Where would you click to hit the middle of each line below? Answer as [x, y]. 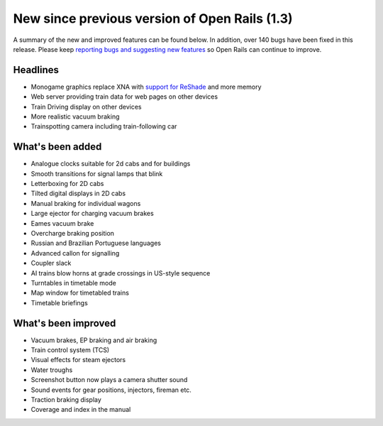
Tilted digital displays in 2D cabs [78, 193]
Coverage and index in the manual [81, 410]
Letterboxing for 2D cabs [67, 184]
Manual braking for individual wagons [86, 203]
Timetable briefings [59, 302]
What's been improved [65, 323]
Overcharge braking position [73, 234]
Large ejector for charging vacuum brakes [92, 214]
